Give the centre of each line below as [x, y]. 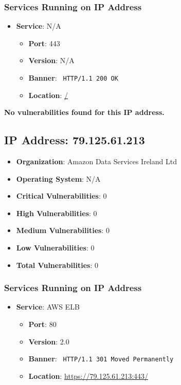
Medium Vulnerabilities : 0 [63, 230]
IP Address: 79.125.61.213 [75, 140]
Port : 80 [42, 324]
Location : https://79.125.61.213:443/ [88, 376]
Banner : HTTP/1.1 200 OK [73, 78]
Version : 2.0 [49, 341]
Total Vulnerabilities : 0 [57, 265]
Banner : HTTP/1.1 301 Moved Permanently [101, 359]
